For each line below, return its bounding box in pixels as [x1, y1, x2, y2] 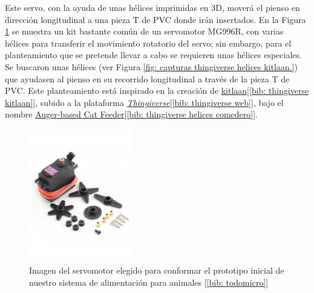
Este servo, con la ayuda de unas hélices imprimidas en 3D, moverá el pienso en [5, 1, 300, 13]
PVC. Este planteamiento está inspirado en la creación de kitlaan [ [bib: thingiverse [5, 84, 309, 97]
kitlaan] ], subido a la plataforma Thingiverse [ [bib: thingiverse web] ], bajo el [5, 96, 284, 108]
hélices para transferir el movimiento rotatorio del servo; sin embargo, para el [5, 36, 292, 49]
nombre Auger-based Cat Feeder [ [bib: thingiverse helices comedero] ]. [5, 108, 258, 120]
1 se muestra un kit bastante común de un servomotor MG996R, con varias [5, 25, 284, 38]
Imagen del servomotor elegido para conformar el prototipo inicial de [29, 264, 284, 277]
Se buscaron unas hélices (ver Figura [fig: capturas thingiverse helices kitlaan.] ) [5, 60, 298, 73]
